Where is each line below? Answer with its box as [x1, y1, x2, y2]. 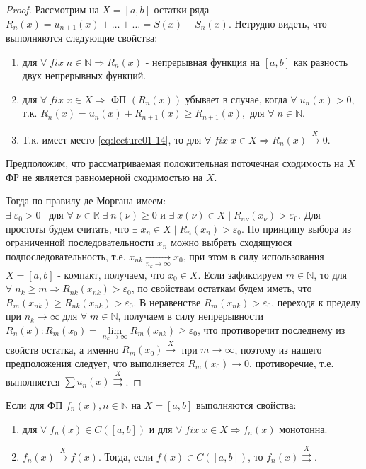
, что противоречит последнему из [198, 323, 345, 337]
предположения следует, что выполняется [6, 356, 185, 371]
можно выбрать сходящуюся [171, 235, 292, 250]
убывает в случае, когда [185, 91, 287, 106]
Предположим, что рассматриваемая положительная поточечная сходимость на [6, 156, 344, 170]
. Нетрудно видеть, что [228, 16, 327, 30]
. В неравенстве [133, 294, 201, 309]
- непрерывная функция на [145, 54, 261, 69]
